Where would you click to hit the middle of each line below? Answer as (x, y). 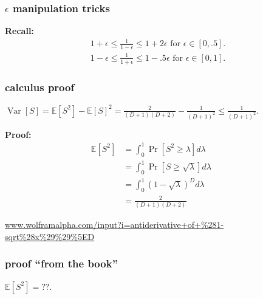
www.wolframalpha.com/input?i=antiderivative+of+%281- (114, 225)
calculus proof (40, 87)
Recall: (19, 31)
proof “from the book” (61, 263)
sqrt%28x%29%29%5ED (50, 236)
